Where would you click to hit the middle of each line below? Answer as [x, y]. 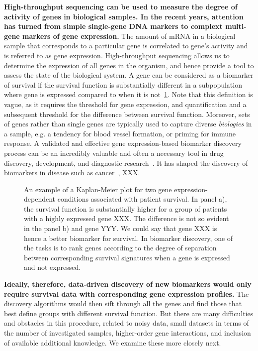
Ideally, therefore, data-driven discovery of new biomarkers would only [128, 284]
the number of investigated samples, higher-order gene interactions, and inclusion [128, 333]
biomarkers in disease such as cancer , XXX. [72, 173]
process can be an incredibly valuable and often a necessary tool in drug [114, 153]
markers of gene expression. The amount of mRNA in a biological [129, 36]
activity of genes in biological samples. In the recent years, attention [124, 16]
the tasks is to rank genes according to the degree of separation [120, 248]
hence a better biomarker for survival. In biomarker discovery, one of [129, 238]
